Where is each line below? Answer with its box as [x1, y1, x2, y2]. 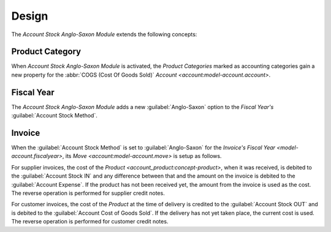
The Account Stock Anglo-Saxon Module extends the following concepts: [11, 31, 197, 38]
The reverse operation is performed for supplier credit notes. [11, 190, 165, 196]
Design [11, 9, 48, 23]
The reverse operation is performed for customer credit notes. [11, 218, 169, 225]
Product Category [11, 47, 82, 57]
